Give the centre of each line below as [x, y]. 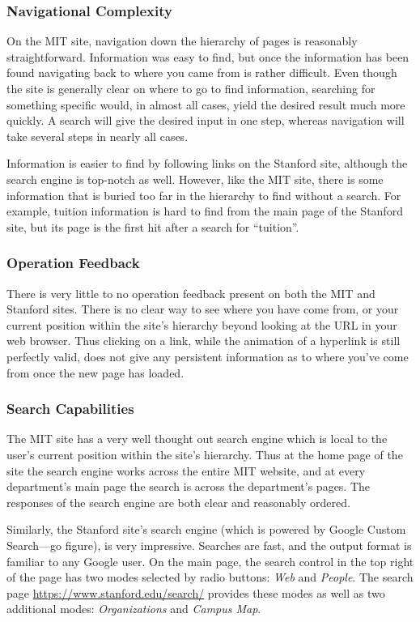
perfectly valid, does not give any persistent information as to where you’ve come [208, 356]
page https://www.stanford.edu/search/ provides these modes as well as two [196, 592]
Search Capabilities [70, 409]
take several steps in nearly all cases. [98, 136]
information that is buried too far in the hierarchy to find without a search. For [204, 195]
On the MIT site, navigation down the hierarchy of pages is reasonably [182, 41]
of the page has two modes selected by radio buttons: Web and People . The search [210, 577]
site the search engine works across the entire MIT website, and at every [186, 470]
